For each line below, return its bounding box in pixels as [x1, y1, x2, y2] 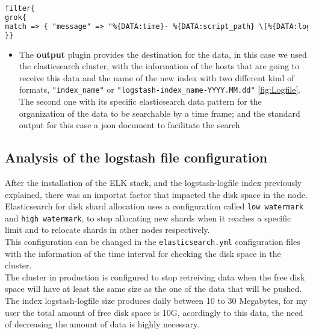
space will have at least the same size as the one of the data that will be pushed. [5, 282, 302, 295]
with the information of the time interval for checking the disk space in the [5, 247, 281, 259]
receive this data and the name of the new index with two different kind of [19, 71, 294, 84]
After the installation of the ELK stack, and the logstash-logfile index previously [5, 176, 302, 188]
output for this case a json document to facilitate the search [19, 119, 240, 131]
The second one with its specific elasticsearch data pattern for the [19, 94, 262, 107]
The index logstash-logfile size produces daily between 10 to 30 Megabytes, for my [5, 294, 308, 307]
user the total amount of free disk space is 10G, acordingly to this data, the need [5, 306, 303, 318]
